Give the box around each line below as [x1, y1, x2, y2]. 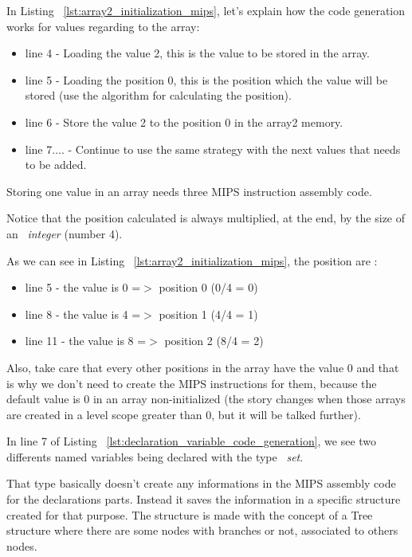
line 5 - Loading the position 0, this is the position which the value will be [25, 71, 388, 88]
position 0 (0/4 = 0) [159, 279, 258, 296]
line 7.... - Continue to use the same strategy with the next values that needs [25, 140, 401, 157]
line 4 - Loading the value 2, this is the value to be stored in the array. [25, 45, 370, 61]
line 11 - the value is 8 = [25, 332, 147, 349]
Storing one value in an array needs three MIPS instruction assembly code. [6, 182, 372, 199]
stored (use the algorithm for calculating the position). [25, 87, 292, 104]
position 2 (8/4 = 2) [164, 332, 264, 349]
